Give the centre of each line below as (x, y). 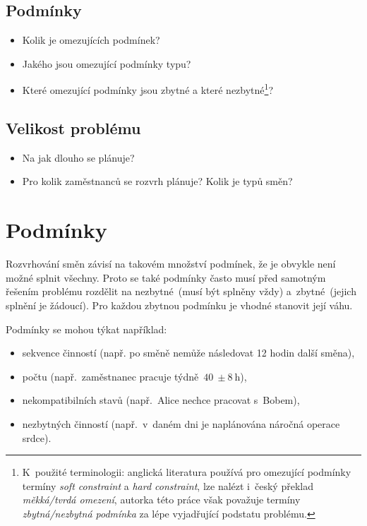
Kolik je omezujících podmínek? (91, 40)
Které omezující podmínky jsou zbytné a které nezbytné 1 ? (148, 89)
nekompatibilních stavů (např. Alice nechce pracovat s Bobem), (161, 400)
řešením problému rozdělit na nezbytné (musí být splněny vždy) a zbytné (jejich (181, 291)
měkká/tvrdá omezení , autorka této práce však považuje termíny (161, 500)
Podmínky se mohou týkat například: (86, 329)
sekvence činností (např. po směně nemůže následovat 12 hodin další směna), (188, 353)
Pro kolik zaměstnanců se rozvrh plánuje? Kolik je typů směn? (157, 181)
